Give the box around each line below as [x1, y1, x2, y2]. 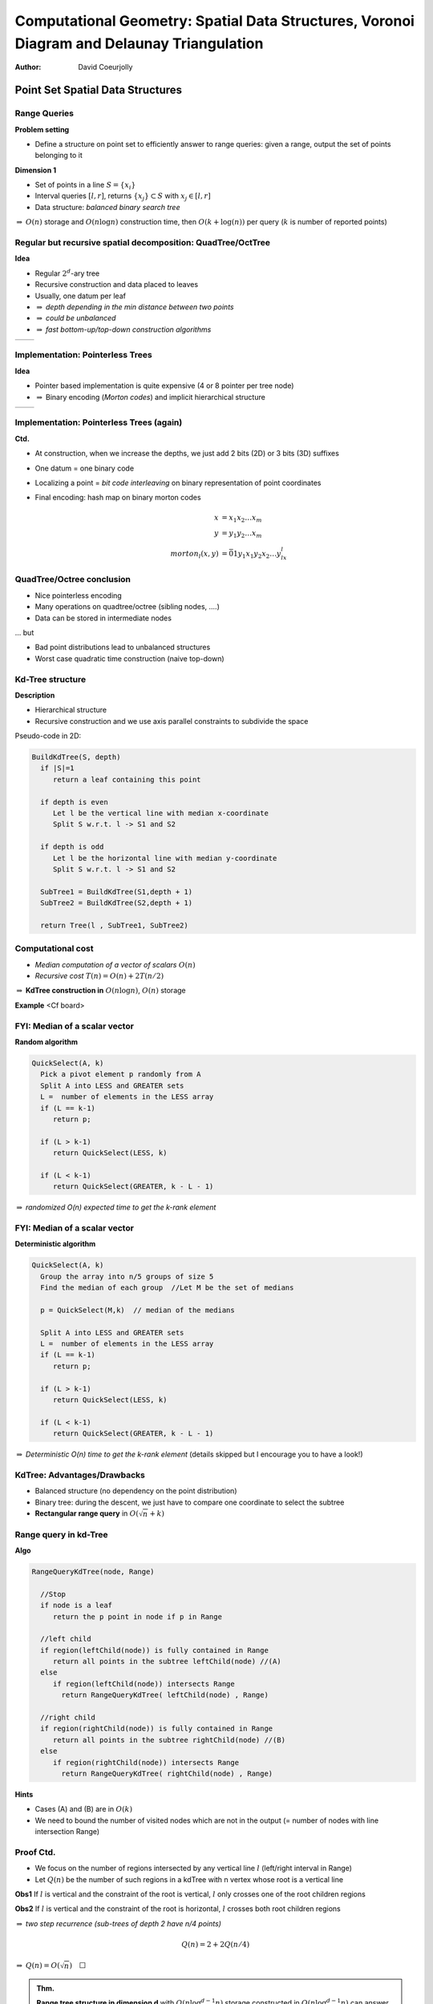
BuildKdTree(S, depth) [31, 753, 121, 762]
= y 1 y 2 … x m [221, 529, 262, 540]
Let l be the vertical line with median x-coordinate [52, 809, 269, 818]
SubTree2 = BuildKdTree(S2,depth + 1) [40, 899, 192, 907]
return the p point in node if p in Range [52, 1612, 222, 1621]
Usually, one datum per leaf [34, 291, 126, 301]
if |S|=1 [40, 764, 75, 773]
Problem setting [14, 124, 70, 134]
